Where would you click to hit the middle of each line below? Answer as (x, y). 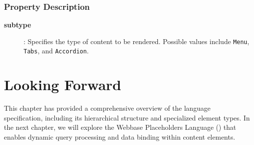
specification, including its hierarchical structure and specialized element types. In (127, 117)
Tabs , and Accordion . (56, 51)
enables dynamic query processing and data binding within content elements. (120, 137)
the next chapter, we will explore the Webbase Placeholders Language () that (120, 127)
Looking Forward (63, 85)
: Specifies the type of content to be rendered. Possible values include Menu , (137, 41)
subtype (18, 25)
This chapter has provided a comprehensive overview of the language (107, 108)
